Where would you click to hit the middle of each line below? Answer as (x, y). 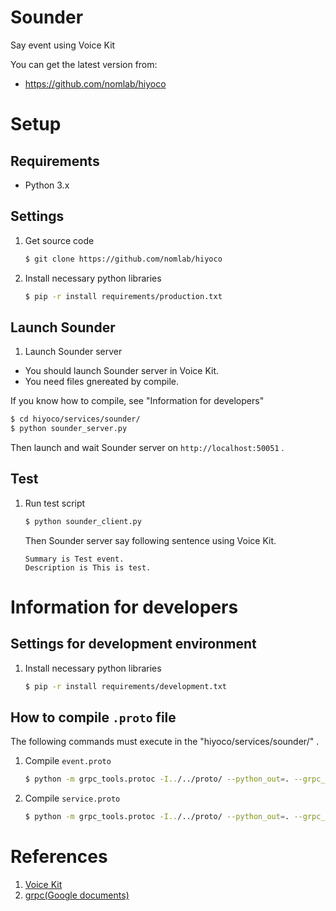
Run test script (55, 503)
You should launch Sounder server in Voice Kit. (122, 371)
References (59, 857)
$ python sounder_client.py (83, 521)
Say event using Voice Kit (63, 45)
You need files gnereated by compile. (102, 382)
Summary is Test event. (74, 559)
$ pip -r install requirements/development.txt (125, 686)
